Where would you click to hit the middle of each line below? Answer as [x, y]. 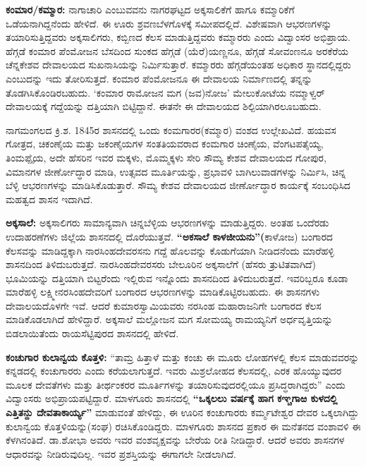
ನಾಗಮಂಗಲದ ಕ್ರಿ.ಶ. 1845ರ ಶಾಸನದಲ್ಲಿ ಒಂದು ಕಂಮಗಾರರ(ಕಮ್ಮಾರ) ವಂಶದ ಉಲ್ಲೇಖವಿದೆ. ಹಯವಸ [171, 129]
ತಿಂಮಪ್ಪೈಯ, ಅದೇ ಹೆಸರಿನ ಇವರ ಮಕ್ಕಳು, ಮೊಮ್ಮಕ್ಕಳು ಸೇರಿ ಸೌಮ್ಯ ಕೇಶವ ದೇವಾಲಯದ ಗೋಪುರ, [166, 157]
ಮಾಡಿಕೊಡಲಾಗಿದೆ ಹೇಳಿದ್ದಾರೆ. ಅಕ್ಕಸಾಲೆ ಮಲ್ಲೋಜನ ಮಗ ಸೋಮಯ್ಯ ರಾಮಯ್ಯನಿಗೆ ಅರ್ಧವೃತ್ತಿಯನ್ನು [169, 319]
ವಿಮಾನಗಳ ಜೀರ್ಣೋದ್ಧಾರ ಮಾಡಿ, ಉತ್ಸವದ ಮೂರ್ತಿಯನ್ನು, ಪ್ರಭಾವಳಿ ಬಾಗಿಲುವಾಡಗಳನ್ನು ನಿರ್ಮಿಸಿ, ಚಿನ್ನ [176, 171]
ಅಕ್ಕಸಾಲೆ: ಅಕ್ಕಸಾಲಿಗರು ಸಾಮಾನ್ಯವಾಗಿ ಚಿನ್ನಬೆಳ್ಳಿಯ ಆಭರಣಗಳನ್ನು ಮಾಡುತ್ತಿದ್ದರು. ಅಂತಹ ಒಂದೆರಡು [167, 223]
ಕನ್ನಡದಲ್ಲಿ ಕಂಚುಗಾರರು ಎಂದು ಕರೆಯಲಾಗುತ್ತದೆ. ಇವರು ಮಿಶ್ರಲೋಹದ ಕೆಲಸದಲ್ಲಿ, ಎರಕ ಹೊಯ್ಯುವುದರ [174, 371]
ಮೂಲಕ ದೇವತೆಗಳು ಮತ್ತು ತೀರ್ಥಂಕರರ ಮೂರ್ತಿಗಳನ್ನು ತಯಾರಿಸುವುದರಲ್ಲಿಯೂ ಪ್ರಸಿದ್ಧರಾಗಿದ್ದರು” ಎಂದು [176, 384]
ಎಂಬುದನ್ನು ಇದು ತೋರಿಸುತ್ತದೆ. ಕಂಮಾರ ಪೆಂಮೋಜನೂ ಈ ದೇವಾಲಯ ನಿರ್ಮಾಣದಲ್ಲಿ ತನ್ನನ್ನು [159, 78]
